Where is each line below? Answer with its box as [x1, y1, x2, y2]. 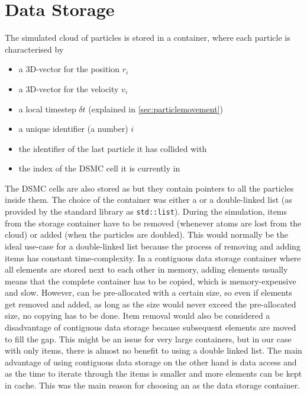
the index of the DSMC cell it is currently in [18, 162, 180, 174]
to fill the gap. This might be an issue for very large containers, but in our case [5, 332, 292, 345]
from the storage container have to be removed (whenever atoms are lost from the [5, 216, 302, 229]
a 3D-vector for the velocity [18, 82, 119, 95]
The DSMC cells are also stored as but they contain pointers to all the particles [5, 182, 294, 194]
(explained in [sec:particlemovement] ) [88, 102, 223, 115]
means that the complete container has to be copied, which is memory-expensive [5, 274, 296, 287]
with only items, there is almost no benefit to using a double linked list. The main [5, 344, 302, 357]
